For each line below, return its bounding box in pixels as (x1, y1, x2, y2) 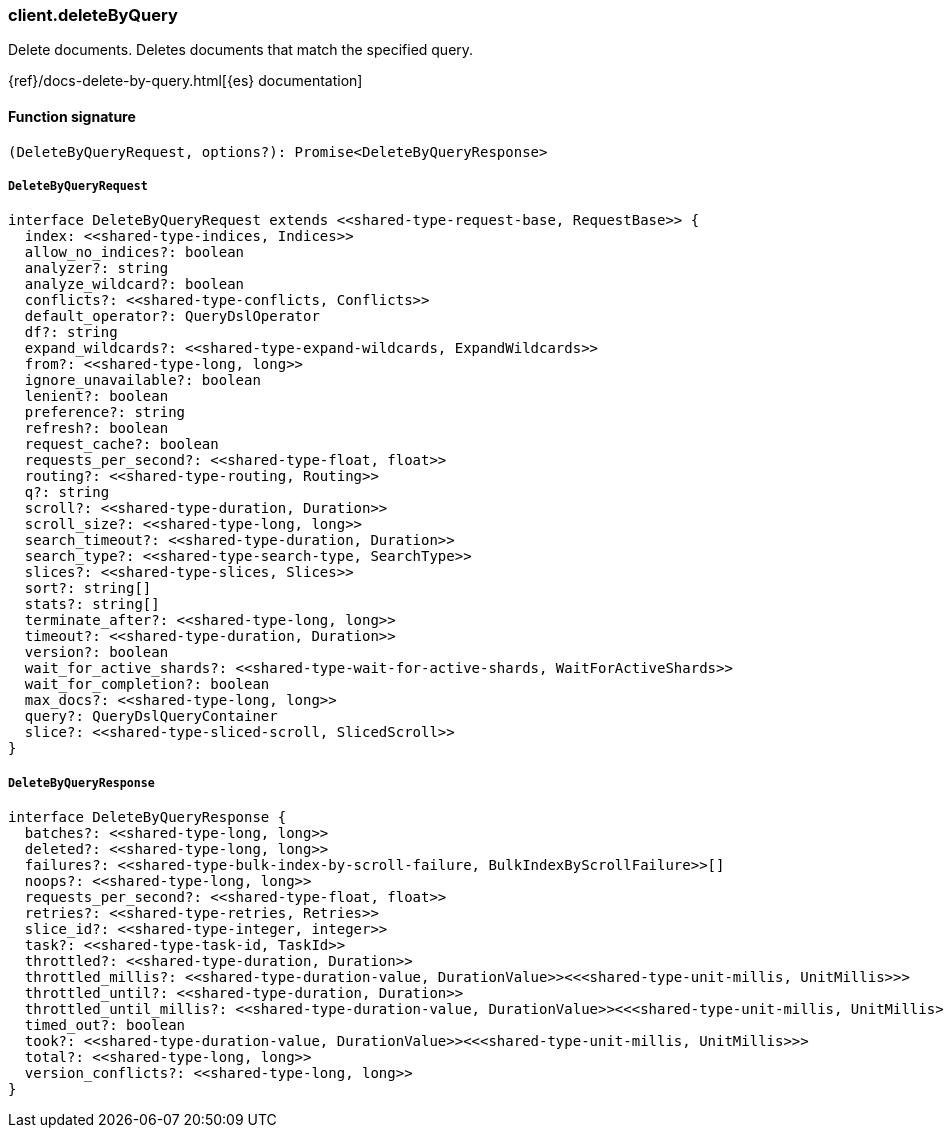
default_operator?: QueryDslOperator (24, 308, 320, 325)
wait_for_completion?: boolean (24, 676, 270, 693)
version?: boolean (24, 644, 169, 661)
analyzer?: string (24, 260, 169, 277)
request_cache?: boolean (24, 436, 219, 453)
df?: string (24, 324, 118, 341)
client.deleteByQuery (8, 5, 178, 25)
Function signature (8, 107, 136, 125)
